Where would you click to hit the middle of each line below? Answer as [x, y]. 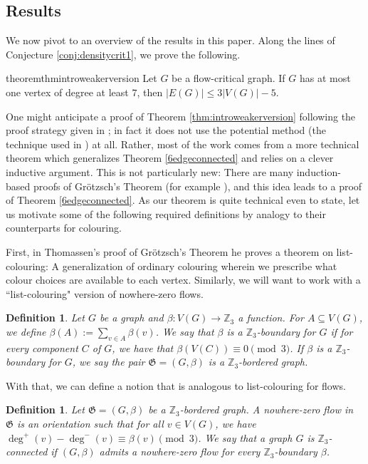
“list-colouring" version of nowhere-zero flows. [105, 293]
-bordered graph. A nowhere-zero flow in [267, 409]
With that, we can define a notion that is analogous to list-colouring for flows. [176, 385]
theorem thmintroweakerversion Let [82, 78]
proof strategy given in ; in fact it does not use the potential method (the [166, 130]
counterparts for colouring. [64, 228]
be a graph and [131, 318]
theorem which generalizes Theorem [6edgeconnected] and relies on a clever [170, 158]
